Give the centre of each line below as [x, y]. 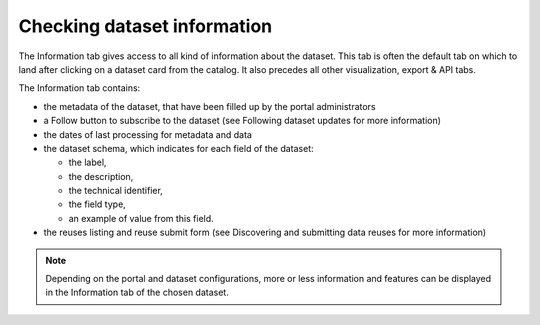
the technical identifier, [116, 191]
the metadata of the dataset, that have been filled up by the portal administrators [209, 106]
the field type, [97, 204]
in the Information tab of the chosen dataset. [137, 292]
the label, [87, 162]
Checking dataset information [145, 26]
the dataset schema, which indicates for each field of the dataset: [178, 148]
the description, [101, 176]
